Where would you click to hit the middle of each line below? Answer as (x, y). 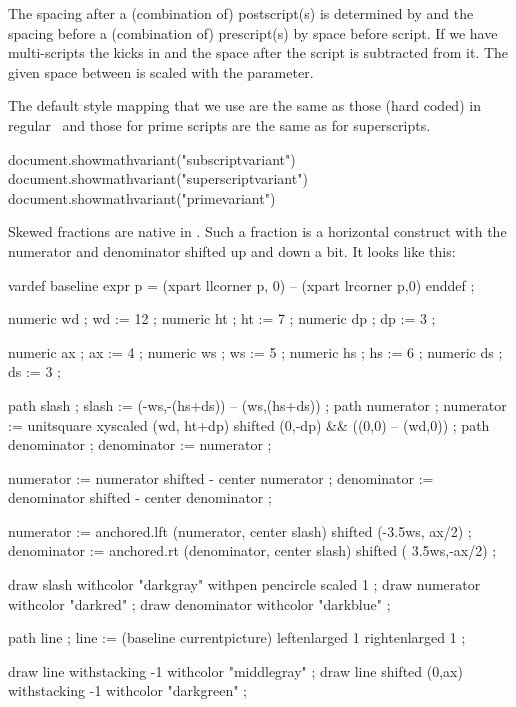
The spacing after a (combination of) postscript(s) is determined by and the (241, 13)
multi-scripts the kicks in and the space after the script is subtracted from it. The (258, 52)
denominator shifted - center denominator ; (140, 497)
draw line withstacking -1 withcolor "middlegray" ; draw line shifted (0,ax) (235, 670)
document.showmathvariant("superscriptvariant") (158, 178)
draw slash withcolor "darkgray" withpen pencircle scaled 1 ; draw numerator (244, 584)
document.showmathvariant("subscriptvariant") (152, 158)
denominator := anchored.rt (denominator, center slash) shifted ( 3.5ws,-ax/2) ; (252, 550)
